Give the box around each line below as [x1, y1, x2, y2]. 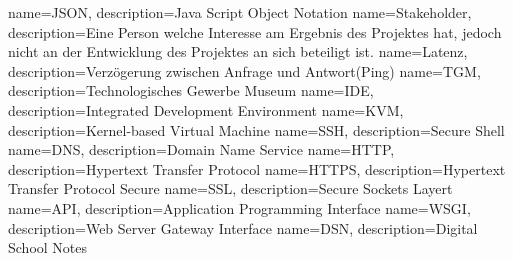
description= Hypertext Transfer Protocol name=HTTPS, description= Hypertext [8, 158, 506, 179]
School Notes [8, 237, 88, 258]
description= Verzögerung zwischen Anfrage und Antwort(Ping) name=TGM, [8, 60, 481, 81]
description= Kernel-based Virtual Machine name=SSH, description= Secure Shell [8, 119, 505, 140]
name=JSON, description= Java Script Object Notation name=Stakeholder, [8, 2, 472, 22]
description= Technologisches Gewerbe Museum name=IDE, [8, 80, 374, 101]
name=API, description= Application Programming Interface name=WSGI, [8, 197, 471, 218]
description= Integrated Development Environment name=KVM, [8, 99, 404, 120]
